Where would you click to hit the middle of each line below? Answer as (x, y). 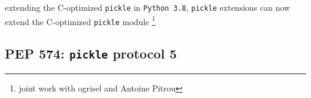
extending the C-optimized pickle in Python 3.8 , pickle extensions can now (147, 7)
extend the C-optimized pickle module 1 (80, 20)
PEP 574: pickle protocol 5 (91, 53)
